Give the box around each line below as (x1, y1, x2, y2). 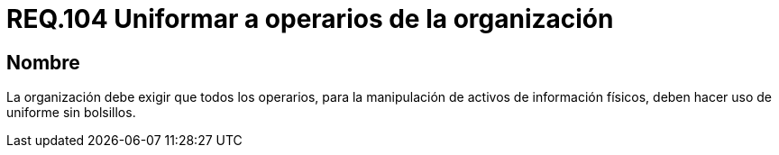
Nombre (6, 50, 80, 74)
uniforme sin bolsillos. (6, 105, 136, 121)
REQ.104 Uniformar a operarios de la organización (6, 4, 614, 34)
